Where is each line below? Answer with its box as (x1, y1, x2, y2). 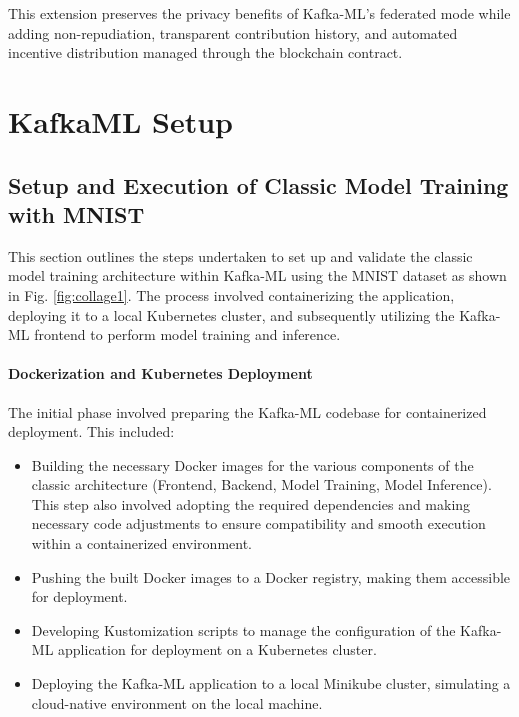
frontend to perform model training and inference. (34, 324, 341, 345)
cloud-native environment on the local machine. (31, 692, 323, 713)
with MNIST (8, 198, 145, 229)
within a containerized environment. (31, 533, 253, 554)
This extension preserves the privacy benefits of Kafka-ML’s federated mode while (8, 3, 511, 23)
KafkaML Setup (8, 100, 233, 141)
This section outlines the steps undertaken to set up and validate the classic (8, 245, 473, 266)
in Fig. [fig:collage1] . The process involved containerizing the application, (8, 284, 455, 305)
